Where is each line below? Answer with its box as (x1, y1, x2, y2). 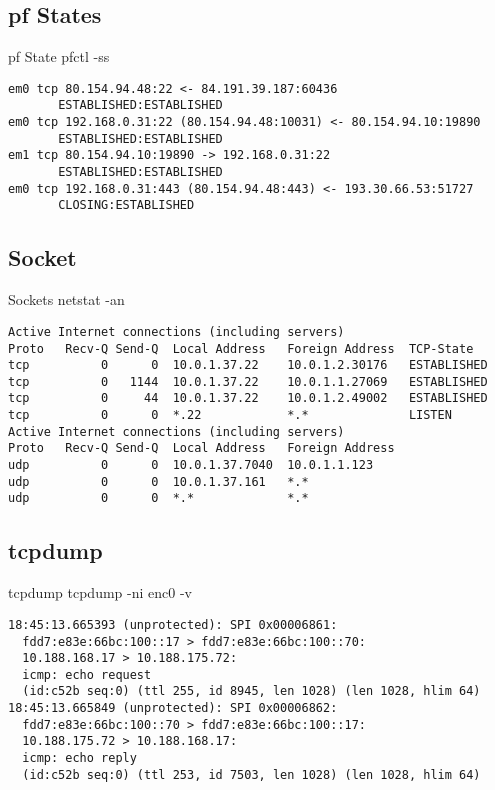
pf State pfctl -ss (8, 46, 110, 67)
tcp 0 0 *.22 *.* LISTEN (8, 408, 452, 423)
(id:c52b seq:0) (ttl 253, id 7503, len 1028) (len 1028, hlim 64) (22, 767, 481, 782)
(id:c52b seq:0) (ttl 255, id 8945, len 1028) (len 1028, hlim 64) (22, 684, 481, 699)
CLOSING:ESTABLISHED (58, 198, 195, 213)
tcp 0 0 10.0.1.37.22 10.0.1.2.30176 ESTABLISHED (8, 358, 488, 373)
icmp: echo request (22, 667, 152, 682)
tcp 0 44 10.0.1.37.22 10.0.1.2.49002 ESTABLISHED (8, 391, 488, 406)
